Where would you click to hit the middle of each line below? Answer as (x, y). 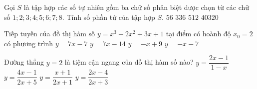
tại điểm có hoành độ (198, 34)
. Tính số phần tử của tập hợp (109, 17)
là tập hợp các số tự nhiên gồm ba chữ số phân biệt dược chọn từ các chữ (136, 7)
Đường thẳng (24, 62)
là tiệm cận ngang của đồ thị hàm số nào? (129, 62)
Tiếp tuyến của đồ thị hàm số (50, 34)
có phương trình (29, 43)
